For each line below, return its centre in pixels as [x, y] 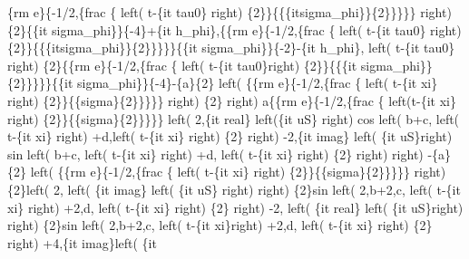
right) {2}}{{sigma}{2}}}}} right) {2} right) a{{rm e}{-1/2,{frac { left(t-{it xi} [232, 100]
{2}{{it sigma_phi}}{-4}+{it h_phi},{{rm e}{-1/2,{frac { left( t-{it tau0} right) [234, 29]
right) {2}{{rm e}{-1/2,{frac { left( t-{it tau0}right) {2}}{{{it [182, 65]
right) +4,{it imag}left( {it [82, 242]
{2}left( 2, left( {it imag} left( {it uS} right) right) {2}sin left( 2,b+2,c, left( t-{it [234, 189]
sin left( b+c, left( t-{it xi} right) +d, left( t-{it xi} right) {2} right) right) [215, 153]
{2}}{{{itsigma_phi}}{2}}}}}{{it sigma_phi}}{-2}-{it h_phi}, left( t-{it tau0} [231, 48]
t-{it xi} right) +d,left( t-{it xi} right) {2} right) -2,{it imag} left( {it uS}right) [230, 136]
